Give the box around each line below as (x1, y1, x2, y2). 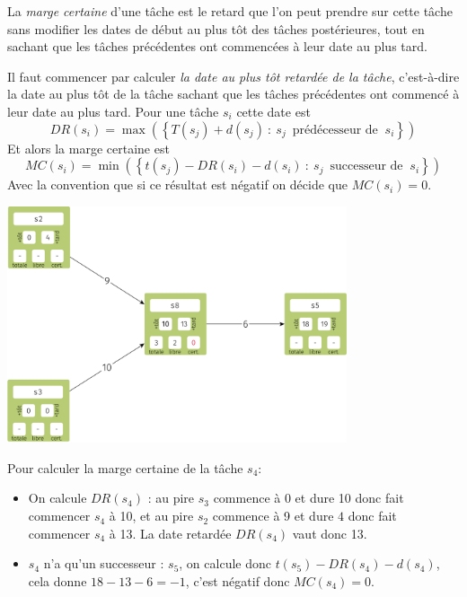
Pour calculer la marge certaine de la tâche (7, 458, 243, 477)
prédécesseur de (292, 123, 378, 136)
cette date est (236, 101, 311, 120)
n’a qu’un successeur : (43, 554, 164, 573)
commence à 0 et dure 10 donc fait (213, 488, 404, 507)
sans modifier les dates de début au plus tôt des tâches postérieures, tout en (7, 19, 425, 38)
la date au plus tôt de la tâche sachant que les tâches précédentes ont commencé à (7, 84, 460, 103)
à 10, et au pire (109, 506, 194, 525)
